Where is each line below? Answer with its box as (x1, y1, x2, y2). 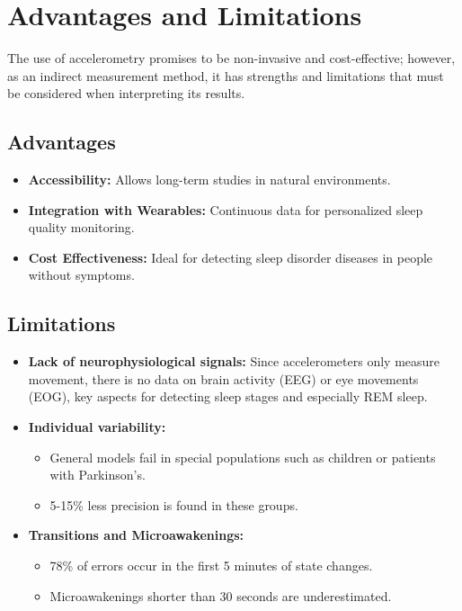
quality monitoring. (28, 218, 135, 237)
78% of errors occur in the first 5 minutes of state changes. (49, 556, 373, 575)
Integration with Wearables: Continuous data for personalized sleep (28, 200, 423, 219)
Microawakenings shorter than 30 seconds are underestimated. (49, 586, 392, 605)
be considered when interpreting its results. (7, 84, 245, 103)
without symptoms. (28, 265, 135, 284)
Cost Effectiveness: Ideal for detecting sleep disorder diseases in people (28, 247, 433, 266)
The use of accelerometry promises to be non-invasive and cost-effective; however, (7, 49, 456, 67)
